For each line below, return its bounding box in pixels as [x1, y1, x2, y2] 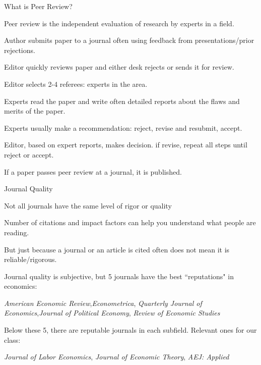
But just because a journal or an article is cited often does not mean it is [4, 244, 230, 254]
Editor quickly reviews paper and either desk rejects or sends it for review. [4, 62, 234, 72]
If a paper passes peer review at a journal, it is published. [4, 166, 182, 177]
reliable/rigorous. [4, 254, 57, 265]
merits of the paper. [4, 106, 66, 116]
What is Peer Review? [4, 1, 73, 11]
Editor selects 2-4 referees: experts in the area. [4, 78, 148, 89]
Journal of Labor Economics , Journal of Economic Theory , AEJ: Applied [4, 351, 229, 362]
